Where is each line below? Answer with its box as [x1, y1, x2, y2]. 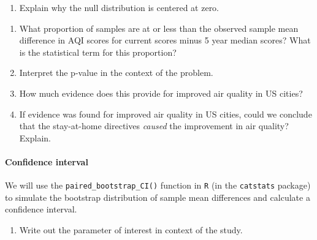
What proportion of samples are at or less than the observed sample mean [19, 21, 299, 34]
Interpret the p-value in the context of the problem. [19, 66, 213, 79]
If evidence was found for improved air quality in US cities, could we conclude [19, 107, 312, 120]
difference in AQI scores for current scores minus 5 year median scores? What [19, 34, 311, 47]
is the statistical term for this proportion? [19, 45, 177, 58]
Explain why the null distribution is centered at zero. [19, 1, 220, 13]
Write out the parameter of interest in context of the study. [19, 223, 243, 236]
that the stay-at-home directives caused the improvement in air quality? [19, 119, 289, 132]
